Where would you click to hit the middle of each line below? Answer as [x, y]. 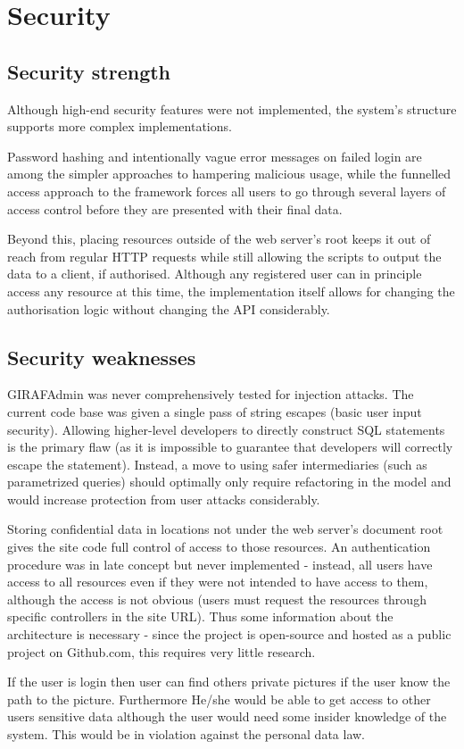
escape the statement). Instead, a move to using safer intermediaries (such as [217, 464]
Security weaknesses [102, 357]
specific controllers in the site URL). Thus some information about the [200, 616]
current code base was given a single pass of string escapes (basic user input [215, 411]
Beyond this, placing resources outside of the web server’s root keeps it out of [219, 239]
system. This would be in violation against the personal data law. [186, 734]
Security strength [89, 71]
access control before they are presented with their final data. [175, 208]
